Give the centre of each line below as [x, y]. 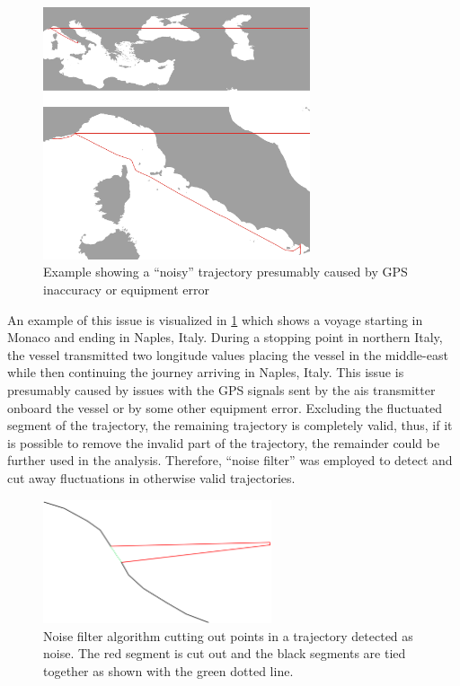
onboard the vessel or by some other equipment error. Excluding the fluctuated [225, 407]
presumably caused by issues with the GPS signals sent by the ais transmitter [221, 390]
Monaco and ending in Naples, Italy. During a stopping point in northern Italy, [225, 337]
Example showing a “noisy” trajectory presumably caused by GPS [226, 272]
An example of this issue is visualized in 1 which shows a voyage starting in [215, 319]
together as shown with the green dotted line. [168, 670]
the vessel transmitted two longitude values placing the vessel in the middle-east [228, 354]
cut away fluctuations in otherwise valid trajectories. [151, 477]
